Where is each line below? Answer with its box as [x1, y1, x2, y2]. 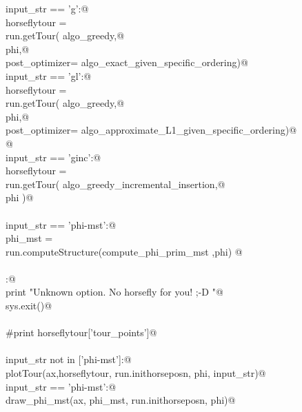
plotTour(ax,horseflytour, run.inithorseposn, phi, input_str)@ [6, 366, 266, 380]
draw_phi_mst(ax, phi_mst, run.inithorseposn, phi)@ [6, 393, 236, 407]
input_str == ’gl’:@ [6, 68, 92, 83]
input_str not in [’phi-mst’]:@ [6, 352, 132, 367]
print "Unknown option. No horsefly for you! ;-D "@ [6, 285, 223, 299]
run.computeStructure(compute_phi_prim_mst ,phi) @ [6, 244, 243, 258]
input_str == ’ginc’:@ [6, 150, 101, 164]
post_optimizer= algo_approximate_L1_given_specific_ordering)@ [6, 123, 297, 137]
